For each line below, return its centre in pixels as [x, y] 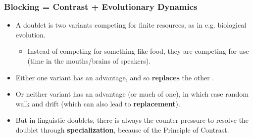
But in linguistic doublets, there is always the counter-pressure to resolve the [132, 120]
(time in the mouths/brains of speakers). [89, 61]
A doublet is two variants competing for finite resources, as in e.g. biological [131, 25]
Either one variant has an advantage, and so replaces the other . [115, 77]
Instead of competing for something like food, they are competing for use [138, 51]
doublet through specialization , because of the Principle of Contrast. [122, 129]
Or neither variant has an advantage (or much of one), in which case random [132, 94]
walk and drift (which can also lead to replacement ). [98, 103]
